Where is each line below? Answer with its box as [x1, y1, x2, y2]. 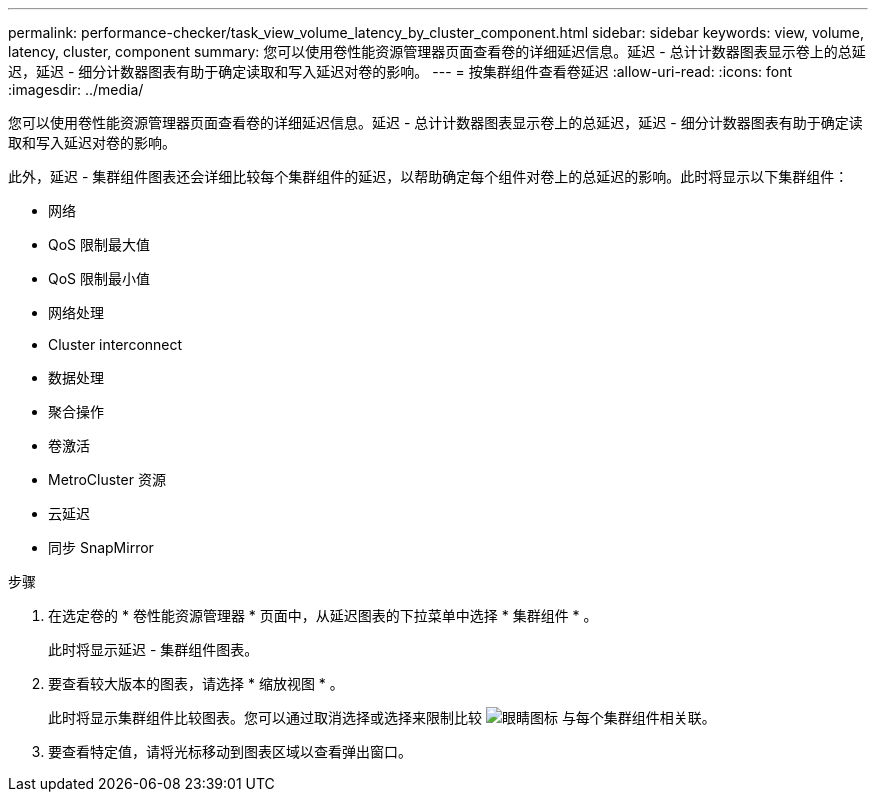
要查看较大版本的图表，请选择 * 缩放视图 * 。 [48, 675, 344, 692]
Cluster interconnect [48, 336, 183, 353]
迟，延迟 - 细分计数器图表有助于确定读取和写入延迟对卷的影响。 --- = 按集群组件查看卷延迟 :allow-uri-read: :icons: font [8, 63, 793, 80]
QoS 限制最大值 [48, 236, 151, 253]
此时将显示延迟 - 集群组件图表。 [48, 641, 259, 658]
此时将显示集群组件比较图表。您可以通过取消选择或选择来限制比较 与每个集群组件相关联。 [48, 709, 716, 726]
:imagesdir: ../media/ [8, 81, 144, 98]
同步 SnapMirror [48, 539, 154, 556]
